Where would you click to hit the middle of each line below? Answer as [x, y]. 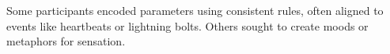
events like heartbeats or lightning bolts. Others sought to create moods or [187, 25]
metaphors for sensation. [66, 41]
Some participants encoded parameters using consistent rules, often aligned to [195, 10]
